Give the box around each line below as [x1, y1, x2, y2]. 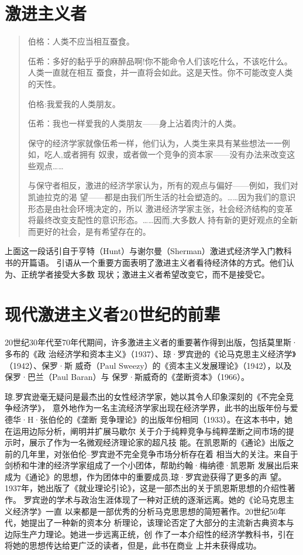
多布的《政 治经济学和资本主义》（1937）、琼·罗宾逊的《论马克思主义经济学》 [5, 347, 296, 359]
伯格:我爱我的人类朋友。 [27, 97, 120, 109]
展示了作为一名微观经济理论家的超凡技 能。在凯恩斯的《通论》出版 [29, 436, 286, 448]
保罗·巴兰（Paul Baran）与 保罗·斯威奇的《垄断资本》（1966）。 [5, 371, 250, 383]
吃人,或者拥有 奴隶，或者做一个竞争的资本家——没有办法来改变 [44, 148, 287, 160]
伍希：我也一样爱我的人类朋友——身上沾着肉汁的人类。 [27, 117, 241, 129]
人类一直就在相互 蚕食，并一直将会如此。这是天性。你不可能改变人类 [27, 66, 293, 78]
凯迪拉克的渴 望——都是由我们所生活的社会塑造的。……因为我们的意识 [27, 191, 296, 203]
